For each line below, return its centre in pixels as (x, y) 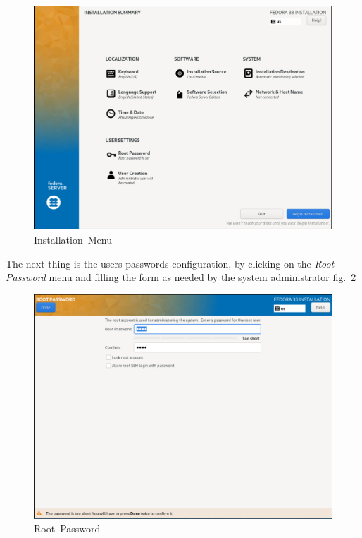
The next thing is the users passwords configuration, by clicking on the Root (170, 263)
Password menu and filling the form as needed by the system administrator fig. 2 (181, 277)
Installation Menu (73, 240)
